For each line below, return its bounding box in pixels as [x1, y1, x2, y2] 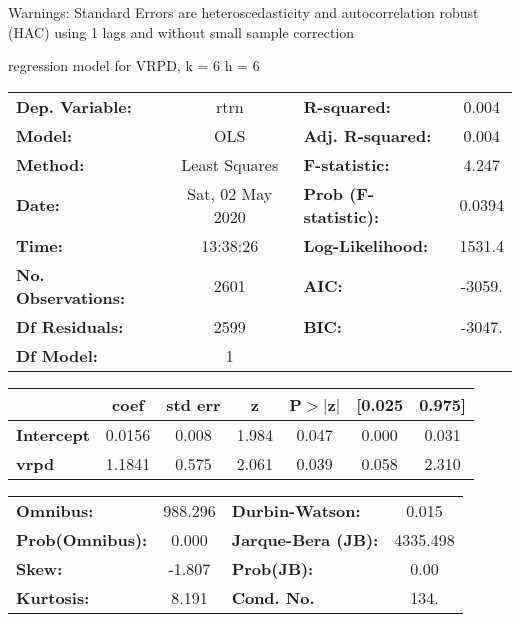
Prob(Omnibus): [16, 527, 148, 551]
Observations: [16, 285, 126, 309]
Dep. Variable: [16, 94, 132, 118]
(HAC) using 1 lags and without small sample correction [8, 21, 355, 42]
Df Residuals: [16, 314, 124, 338]
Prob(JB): [231, 556, 314, 580]
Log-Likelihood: [303, 233, 429, 257]
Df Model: [16, 343, 98, 367]
